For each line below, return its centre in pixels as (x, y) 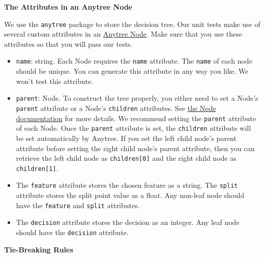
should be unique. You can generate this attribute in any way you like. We (132, 71)
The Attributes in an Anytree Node (68, 7)
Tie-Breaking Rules (39, 249)
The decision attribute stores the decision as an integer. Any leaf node (128, 222)
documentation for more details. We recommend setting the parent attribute (136, 118)
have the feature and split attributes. (78, 205)
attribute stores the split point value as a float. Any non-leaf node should (130, 195)
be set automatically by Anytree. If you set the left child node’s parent (126, 138)
